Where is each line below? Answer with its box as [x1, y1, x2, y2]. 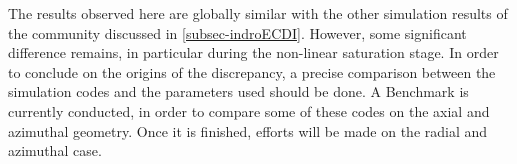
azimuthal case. [8, 140, 102, 161]
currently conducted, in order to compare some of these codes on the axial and [8, 100, 490, 121]
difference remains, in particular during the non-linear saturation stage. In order [8, 42, 499, 63]
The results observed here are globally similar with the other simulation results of [8, 3, 508, 23]
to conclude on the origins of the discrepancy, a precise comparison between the [8, 61, 496, 82]
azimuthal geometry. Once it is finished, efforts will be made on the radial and [8, 120, 488, 141]
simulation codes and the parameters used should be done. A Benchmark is [8, 81, 469, 102]
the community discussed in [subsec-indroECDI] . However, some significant [8, 22, 467, 43]
